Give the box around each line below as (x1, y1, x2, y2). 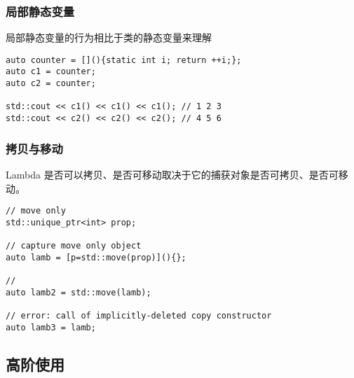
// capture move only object (6, 241, 142, 251)
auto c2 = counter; (6, 78, 96, 89)
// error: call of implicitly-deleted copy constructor (6, 311, 272, 321)
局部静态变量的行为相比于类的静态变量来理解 (6, 30, 212, 45)
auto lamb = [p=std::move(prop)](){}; (6, 252, 186, 262)
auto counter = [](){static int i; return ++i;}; (6, 55, 242, 65)
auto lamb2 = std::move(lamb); (6, 287, 151, 297)
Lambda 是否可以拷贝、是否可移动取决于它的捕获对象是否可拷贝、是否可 (6, 167, 339, 181)
